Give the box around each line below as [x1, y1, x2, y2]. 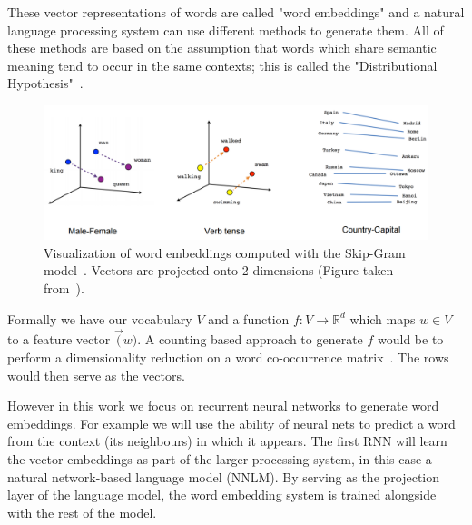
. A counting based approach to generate [137, 330, 363, 349]
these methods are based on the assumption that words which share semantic [7, 38, 437, 57]
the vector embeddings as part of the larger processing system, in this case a [7, 449, 432, 468]
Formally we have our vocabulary [7, 309, 192, 328]
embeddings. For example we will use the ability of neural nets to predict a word [7, 413, 456, 432]
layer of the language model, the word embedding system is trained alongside [7, 485, 437, 504]
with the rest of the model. [7, 502, 157, 521]
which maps [349, 309, 416, 328]
